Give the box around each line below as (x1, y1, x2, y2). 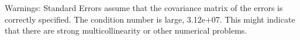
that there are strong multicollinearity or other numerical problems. (5, 24, 247, 37)
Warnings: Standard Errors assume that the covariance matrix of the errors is (5, 2, 283, 13)
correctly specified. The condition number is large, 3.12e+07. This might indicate (5, 13, 295, 25)
